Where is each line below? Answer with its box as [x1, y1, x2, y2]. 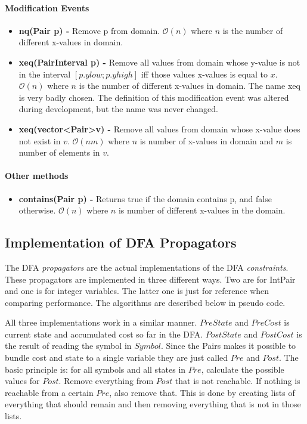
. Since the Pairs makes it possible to [161, 339, 296, 352]
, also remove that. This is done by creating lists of [109, 386, 295, 398]
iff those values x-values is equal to [141, 67, 268, 80]
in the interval [18, 67, 71, 80]
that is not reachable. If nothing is [175, 375, 300, 387]
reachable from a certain [5, 386, 94, 398]
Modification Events [5, 1, 89, 14]
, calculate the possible [201, 363, 284, 375]
